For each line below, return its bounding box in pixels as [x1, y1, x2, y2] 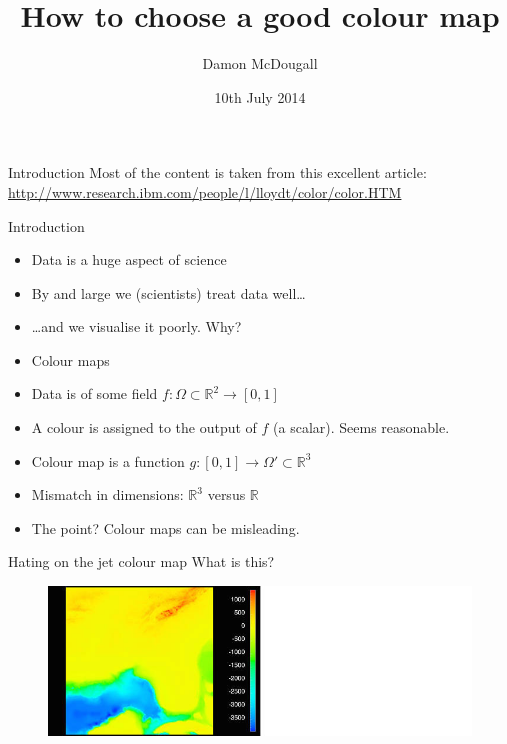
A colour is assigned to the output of [31, 417, 257, 438]
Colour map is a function [31, 450, 185, 471]
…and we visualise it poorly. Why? [31, 316, 242, 337]
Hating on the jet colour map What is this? [8, 551, 275, 572]
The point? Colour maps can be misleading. [31, 517, 300, 538]
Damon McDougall [202, 53, 318, 74]
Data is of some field [31, 383, 158, 404]
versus [207, 484, 246, 505]
